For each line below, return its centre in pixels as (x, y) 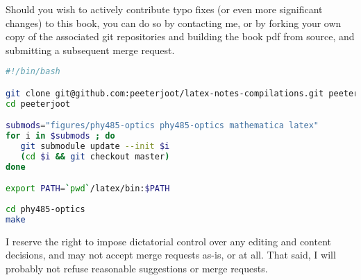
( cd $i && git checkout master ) (95, 156)
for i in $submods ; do (60, 136)
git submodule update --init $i (95, 147)
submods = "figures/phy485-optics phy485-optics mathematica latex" (162, 126)
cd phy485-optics (45, 210)
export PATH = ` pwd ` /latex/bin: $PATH (88, 189)
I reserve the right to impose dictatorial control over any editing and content (168, 241)
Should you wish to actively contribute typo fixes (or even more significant (164, 9)
